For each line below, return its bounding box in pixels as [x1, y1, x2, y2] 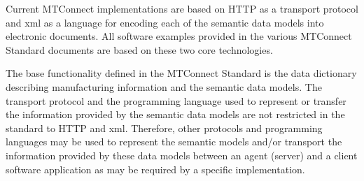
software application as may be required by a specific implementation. [6, 161, 305, 176]
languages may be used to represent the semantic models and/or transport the [6, 134, 342, 149]
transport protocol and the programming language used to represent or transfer [6, 93, 346, 108]
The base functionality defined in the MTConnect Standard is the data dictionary [6, 66, 357, 80]
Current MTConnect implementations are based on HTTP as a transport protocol [6, 1, 358, 15]
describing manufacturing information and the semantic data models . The [6, 79, 322, 94]
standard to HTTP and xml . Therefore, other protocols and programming [6, 120, 323, 135]
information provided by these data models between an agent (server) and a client [6, 147, 358, 162]
